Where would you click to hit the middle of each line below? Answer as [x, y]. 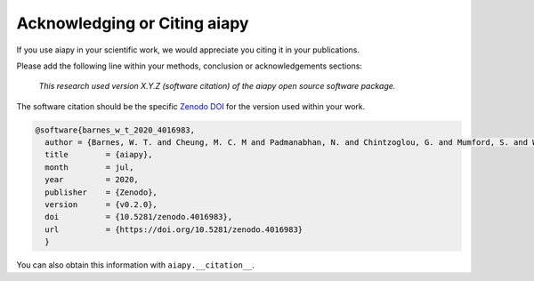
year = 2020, [92, 180]
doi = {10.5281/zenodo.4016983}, [139, 217]
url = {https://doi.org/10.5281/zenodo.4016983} [174, 229]
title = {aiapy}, [99, 155]
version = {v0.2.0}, [101, 205]
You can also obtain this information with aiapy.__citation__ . [136, 265]
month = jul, [89, 167]
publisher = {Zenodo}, [101, 192]
